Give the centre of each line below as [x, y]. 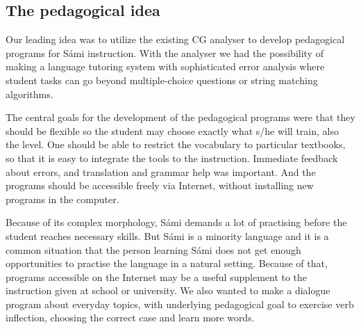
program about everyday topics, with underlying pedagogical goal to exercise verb [180, 304]
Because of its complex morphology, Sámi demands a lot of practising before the [176, 222]
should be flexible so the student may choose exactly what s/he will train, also [172, 130]
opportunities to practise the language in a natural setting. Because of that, [167, 263]
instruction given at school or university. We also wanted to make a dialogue [168, 290]
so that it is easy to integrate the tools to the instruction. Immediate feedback [172, 158]
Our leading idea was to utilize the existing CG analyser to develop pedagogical [175, 39]
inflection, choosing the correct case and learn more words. [130, 318]
